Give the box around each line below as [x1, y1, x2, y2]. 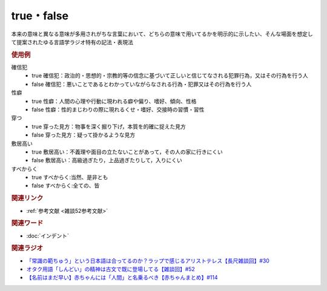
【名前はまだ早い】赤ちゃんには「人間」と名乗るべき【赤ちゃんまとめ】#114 [26, 274, 218, 281]
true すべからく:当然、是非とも [31, 174, 108, 181]
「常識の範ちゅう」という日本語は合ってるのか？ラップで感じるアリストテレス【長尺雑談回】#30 [26, 257, 269, 264]
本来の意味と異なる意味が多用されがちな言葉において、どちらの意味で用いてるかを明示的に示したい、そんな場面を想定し [11, 30, 313, 38]
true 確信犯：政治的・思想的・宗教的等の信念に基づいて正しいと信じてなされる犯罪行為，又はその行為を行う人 [31, 72, 308, 79]
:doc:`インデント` [26, 232, 70, 239]
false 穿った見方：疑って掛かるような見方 [31, 131, 136, 139]
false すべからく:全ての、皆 [31, 182, 100, 189]
